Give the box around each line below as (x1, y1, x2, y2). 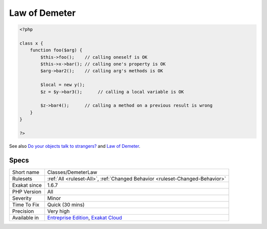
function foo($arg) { (30, 47, 83, 53)
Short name (12, 169, 40, 176)
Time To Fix (12, 201, 40, 208)
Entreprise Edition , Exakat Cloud (47, 214, 122, 221)
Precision (12, 208, 34, 215)
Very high (47, 208, 70, 215)
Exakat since (12, 182, 42, 188)
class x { (19, 40, 44, 46)
